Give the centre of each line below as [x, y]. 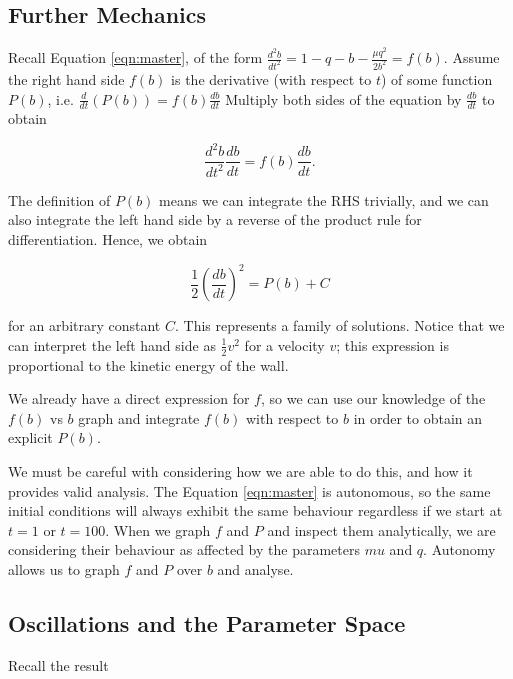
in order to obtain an [418, 417]
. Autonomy [459, 549]
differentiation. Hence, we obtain [108, 239]
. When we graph [158, 529]
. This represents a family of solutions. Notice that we [340, 325]
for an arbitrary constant [84, 325]
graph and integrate [139, 417]
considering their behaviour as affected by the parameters [184, 549]
